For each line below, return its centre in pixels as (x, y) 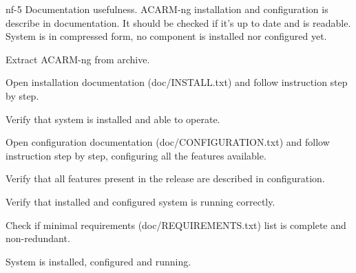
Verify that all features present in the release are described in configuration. (165, 178)
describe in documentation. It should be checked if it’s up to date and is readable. (178, 22)
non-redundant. (38, 238)
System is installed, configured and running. (98, 261)
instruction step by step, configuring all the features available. (136, 155)
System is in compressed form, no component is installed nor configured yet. (166, 36)
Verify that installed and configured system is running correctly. (140, 201)
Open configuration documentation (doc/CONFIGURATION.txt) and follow (168, 142)
